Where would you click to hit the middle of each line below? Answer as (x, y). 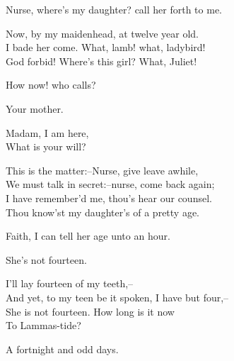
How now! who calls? (51, 85)
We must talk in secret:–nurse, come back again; (110, 184)
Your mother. (35, 108)
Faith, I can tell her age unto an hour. (88, 236)
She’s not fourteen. (46, 259)
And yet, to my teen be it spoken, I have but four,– (117, 297)
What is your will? (46, 146)
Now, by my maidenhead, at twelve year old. (103, 33)
